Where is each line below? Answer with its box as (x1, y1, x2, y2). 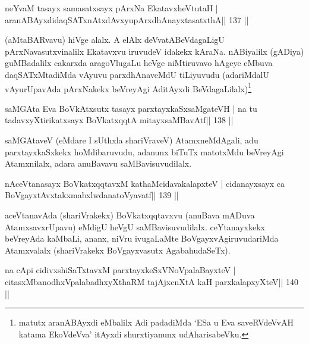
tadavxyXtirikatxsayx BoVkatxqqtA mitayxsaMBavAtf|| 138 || (5, 114, 234, 126)
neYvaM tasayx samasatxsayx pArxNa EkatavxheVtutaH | (5, 2, 218, 14)
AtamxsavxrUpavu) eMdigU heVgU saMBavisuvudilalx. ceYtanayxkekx (5, 220, 266, 233)
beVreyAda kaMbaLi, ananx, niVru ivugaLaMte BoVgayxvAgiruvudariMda (5, 232, 279, 245)
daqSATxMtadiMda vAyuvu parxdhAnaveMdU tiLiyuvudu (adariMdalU (5, 68, 269, 80)
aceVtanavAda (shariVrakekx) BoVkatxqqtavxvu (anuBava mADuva (5, 208, 255, 221)
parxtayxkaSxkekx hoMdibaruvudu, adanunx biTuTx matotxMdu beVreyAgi (5, 145, 284, 158)
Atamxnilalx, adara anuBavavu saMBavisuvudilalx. (5, 157, 192, 170)
